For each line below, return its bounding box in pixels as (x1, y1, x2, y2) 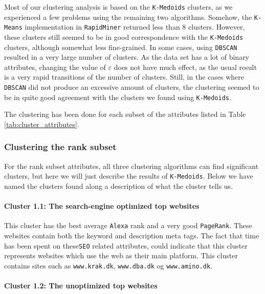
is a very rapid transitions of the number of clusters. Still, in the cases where (4, 71, 244, 82)
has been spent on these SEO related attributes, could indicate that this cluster (4, 240, 248, 251)
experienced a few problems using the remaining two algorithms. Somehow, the (4, 11, 252, 22)
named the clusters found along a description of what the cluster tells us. (4, 181, 233, 191)
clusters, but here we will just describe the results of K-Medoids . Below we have (4, 170, 253, 181)
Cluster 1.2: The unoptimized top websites (4, 280, 158, 291)
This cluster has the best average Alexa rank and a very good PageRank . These (4, 220, 252, 231)
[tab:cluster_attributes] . (4, 118, 79, 129)
